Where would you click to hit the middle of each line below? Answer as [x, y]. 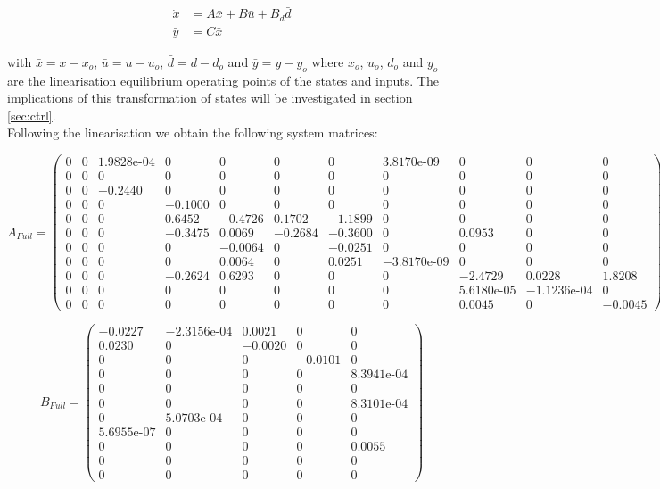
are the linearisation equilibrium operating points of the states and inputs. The [223, 80]
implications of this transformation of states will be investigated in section [210, 98]
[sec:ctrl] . [32, 115]
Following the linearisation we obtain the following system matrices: [193, 133]
